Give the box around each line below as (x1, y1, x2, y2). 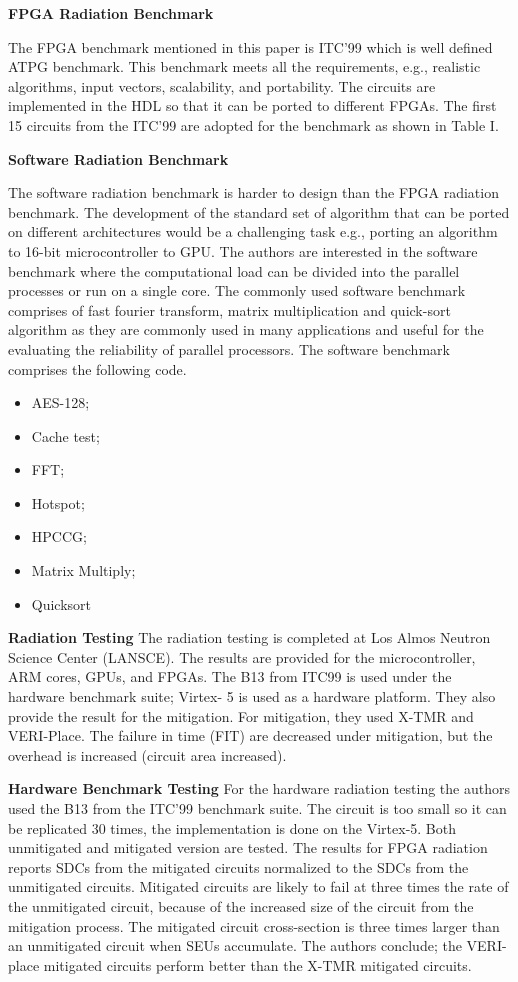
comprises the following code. (8, 358, 187, 379)
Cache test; (31, 425, 100, 446)
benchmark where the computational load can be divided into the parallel (8, 260, 460, 281)
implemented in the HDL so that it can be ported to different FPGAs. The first (8, 95, 497, 116)
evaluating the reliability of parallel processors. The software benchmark (8, 338, 450, 359)
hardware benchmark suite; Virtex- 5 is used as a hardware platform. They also (8, 686, 496, 707)
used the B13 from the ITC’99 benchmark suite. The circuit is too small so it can (8, 798, 507, 818)
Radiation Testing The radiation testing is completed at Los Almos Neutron (8, 627, 491, 648)
